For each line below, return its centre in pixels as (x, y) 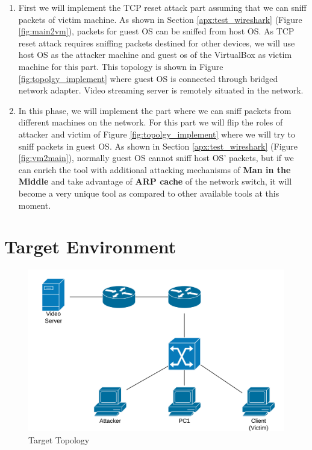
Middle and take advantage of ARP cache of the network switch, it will (155, 181)
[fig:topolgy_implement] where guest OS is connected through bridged (148, 78)
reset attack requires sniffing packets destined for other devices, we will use (157, 43)
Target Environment (90, 246)
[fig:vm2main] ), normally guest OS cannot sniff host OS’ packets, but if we (156, 158)
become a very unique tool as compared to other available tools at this (149, 193)
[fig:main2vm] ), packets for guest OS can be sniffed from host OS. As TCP (156, 31)
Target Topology (59, 439)
